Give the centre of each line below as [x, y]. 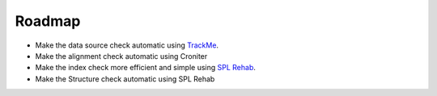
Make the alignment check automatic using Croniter [121, 56]
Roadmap [48, 21]
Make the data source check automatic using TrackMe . [127, 45]
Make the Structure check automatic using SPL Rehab [125, 79]
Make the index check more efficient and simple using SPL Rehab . [146, 68]
